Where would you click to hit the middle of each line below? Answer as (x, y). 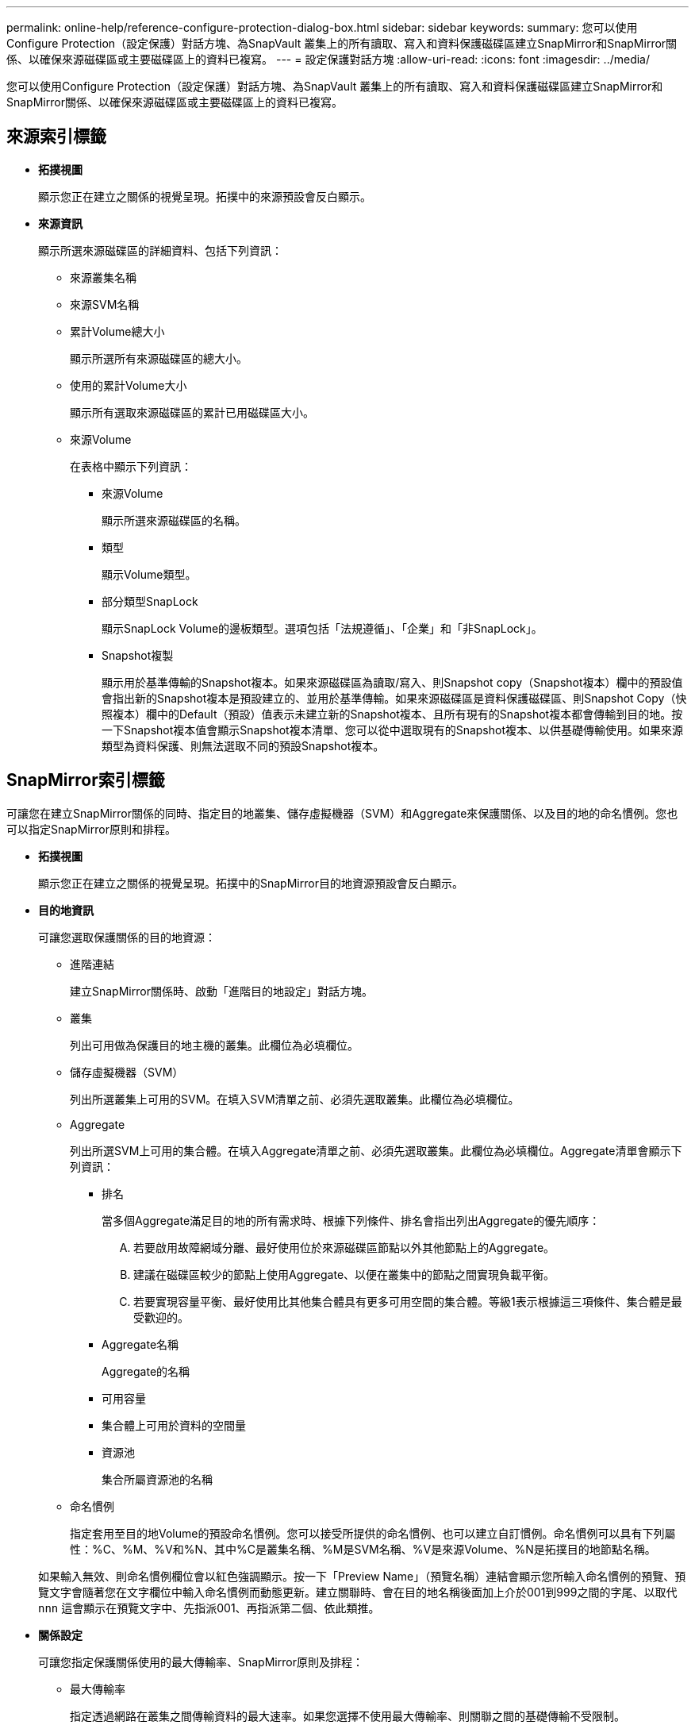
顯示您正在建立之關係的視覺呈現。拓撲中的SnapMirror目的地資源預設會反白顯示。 (251, 883)
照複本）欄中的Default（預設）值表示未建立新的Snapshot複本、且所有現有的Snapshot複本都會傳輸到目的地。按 (392, 714)
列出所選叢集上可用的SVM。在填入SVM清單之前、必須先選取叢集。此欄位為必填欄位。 (295, 1099)
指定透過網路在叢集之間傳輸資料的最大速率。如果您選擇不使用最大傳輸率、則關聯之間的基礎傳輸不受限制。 (347, 1716)
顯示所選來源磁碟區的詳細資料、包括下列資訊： (160, 250)
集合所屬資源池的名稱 (157, 1479)
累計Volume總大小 (117, 331)
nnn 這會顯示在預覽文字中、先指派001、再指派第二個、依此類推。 (209, 1608)
